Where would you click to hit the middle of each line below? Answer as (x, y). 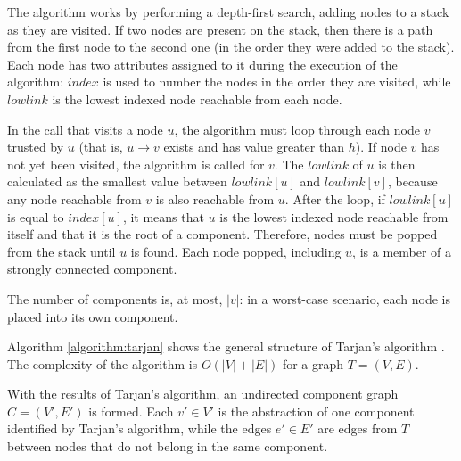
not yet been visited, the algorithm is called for (136, 164)
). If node (381, 147)
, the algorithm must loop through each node (297, 129)
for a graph (313, 363)
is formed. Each (131, 411)
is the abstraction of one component (316, 411)
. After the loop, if (335, 198)
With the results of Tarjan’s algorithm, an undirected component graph (203, 394)
